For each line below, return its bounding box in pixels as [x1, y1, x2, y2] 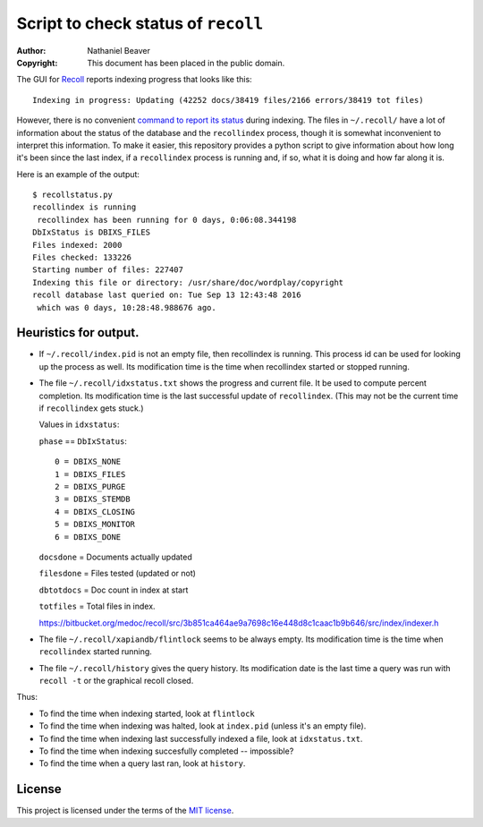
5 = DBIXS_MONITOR [55, 519, 136, 530]
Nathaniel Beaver [87, 45, 151, 55]
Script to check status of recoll [16, 13, 264, 33]
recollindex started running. [38, 646, 152, 657]
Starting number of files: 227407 [32, 265, 183, 275]
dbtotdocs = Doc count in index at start [38, 584, 189, 595]
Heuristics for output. [16, 325, 140, 340]
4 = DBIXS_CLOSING [55, 507, 136, 516]
